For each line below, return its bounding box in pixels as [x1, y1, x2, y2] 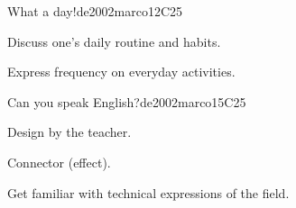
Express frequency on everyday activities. [7, 62, 236, 81]
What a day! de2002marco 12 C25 [7, 2, 183, 20]
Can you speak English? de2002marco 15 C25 [7, 92, 246, 111]
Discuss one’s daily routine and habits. [7, 32, 221, 50]
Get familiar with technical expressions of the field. [7, 183, 290, 202]
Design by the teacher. [7, 122, 132, 141]
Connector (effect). [7, 152, 111, 171]
